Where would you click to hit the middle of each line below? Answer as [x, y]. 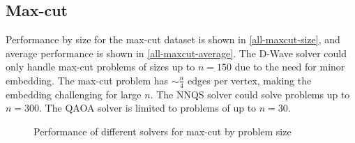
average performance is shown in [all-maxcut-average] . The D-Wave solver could [176, 53]
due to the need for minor [290, 67]
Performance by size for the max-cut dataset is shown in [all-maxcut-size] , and [173, 39]
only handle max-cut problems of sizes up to [100, 67]
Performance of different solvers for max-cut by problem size [163, 131]
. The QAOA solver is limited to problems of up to [148, 108]
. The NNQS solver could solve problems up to [250, 94]
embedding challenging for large [74, 94]
